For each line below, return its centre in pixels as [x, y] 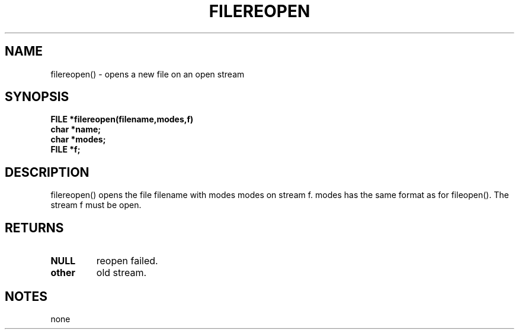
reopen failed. [127, 261]
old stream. [121, 273]
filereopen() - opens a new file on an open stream [148, 74]
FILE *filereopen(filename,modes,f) [122, 119]
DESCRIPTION [47, 172]
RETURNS [34, 228]
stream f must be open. [96, 205]
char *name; [76, 129]
